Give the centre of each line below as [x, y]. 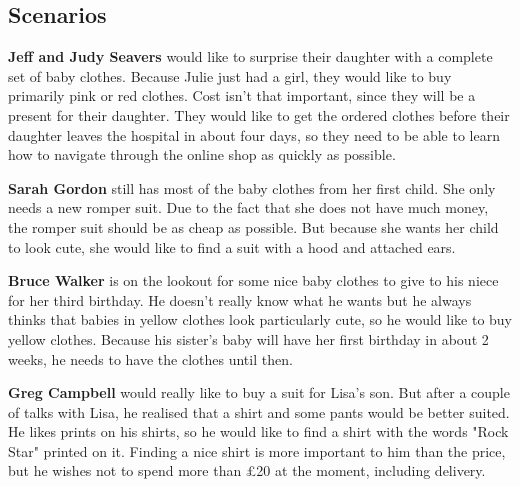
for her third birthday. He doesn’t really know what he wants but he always [240, 299]
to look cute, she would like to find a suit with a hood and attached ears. [232, 246]
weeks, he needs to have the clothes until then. [150, 358]
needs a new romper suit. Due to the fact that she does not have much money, [248, 207]
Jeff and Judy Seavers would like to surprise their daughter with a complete [250, 56]
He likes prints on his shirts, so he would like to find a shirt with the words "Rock [258, 431]
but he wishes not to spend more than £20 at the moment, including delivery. [247, 470]
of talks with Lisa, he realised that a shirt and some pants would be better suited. [259, 411]
